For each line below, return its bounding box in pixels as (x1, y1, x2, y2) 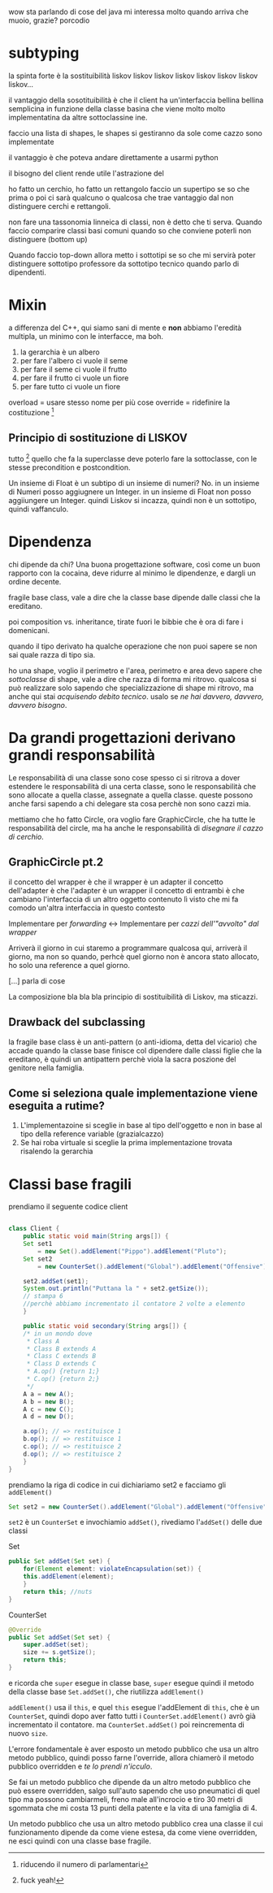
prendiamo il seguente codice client (8, 1202, 128, 1212)
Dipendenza (8, 532, 92, 551)
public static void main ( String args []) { (23, 1232, 169, 1240)
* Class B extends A (26, 1344, 96, 1352)
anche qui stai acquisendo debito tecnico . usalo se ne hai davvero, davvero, (8, 691, 264, 701)
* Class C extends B (26, 1352, 96, 1361)
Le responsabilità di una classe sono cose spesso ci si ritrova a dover (8, 772, 240, 783)
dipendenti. (8, 267, 46, 277)
